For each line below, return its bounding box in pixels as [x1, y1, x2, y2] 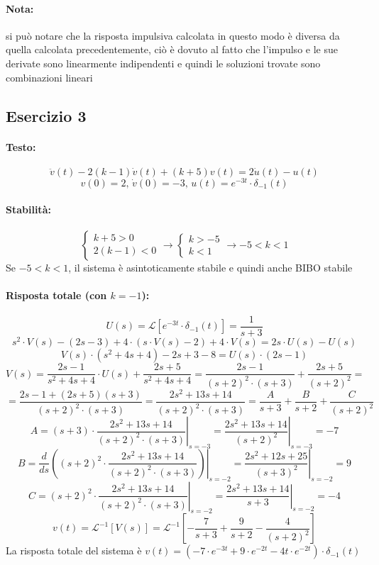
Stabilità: [6, 202, 51, 217]
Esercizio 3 [6, 104, 87, 126]
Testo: [6, 139, 36, 154]
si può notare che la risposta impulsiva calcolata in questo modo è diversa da [6, 28, 340, 43]
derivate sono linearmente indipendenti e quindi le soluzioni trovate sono [6, 55, 321, 70]
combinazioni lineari [6, 69, 93, 84]
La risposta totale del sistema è [6, 543, 142, 558]
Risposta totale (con [6, 287, 107, 302]
